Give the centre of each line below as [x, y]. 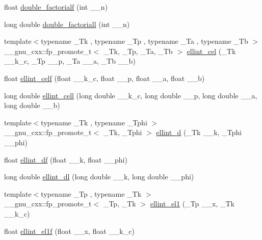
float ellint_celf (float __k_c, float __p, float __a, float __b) [104, 78]
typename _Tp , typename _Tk [91, 193]
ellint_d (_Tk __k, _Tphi [199, 132]
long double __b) [32, 105]
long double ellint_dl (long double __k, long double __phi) [99, 177]
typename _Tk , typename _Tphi [94, 122]
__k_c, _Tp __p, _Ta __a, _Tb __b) [70, 61]
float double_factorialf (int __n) [56, 7]
